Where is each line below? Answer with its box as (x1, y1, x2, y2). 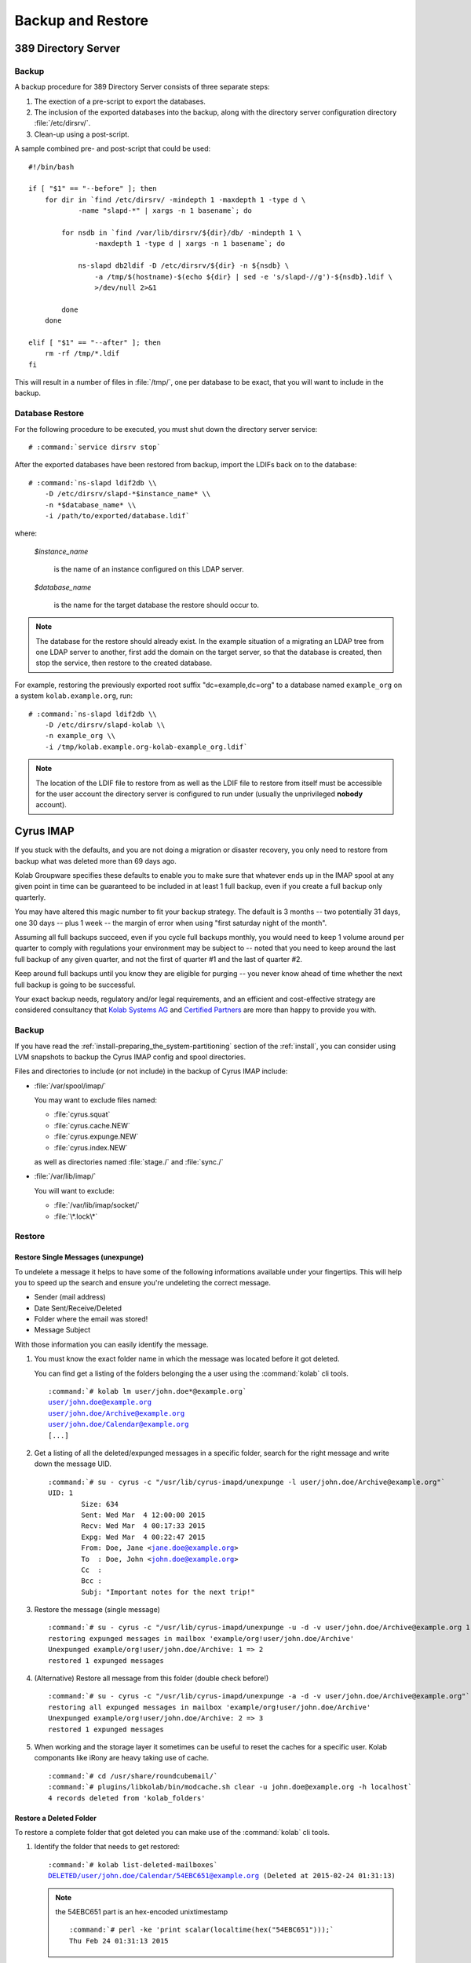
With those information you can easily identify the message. (14, 1340, 209, 1349)
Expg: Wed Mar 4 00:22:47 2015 (81, 1532, 206, 1541)
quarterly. (14, 892, 46, 902)
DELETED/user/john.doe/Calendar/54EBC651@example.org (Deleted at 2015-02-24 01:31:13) (48, 1871, 396, 1881)
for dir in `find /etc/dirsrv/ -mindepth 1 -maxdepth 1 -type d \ (44, 195, 306, 204)
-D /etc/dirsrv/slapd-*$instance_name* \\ (44, 489, 211, 499)
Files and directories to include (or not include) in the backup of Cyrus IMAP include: (14, 1066, 288, 1076)
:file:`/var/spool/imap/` (34, 1080, 107, 1091)
